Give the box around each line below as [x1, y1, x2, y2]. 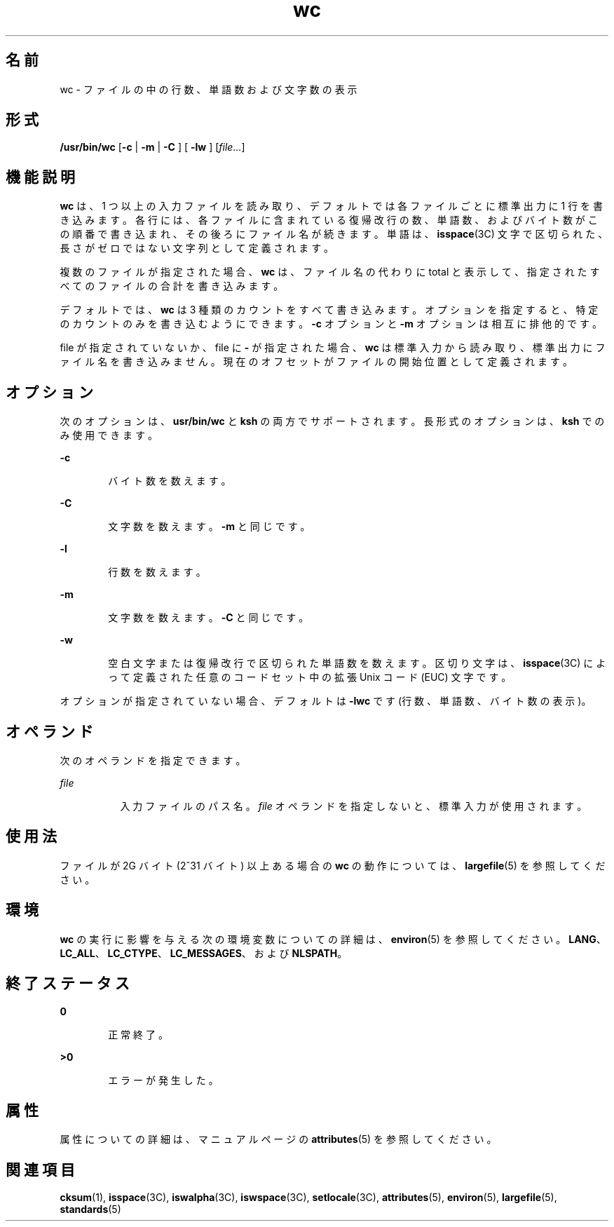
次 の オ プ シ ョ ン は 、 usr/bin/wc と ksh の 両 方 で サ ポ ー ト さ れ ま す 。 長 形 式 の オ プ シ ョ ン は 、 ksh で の [60, 415, 605, 428]
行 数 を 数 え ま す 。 [108, 566, 206, 578]
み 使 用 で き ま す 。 [60, 429, 158, 442]
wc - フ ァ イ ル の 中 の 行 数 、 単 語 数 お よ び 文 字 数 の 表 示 [60, 83, 357, 95]
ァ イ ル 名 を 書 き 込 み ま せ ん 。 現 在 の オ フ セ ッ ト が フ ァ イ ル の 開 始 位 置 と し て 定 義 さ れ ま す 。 [60, 355, 573, 368]
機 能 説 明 [6, 168, 75, 186]
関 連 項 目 [6, 1160, 75, 1179]
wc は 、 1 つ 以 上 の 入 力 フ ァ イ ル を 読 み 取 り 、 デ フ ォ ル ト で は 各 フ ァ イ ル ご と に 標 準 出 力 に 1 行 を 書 [60, 200, 603, 212]
